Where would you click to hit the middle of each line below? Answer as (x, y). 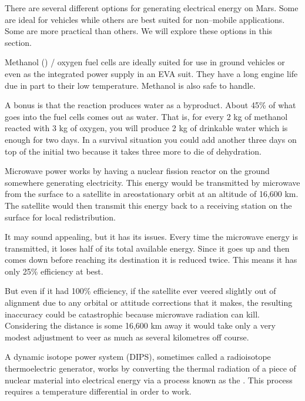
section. (18, 42)
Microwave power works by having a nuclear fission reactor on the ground (137, 171)
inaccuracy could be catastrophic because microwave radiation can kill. (132, 314)
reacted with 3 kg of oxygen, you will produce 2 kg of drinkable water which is (146, 128)
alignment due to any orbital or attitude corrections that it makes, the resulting (149, 303)
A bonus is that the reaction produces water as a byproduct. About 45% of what (150, 105)
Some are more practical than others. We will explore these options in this (139, 31)
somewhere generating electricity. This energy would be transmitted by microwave (152, 182)
